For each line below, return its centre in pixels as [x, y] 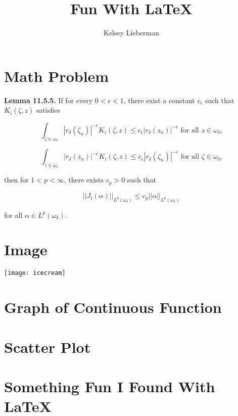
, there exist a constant [159, 100]
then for [16, 180]
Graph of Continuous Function [113, 307]
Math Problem [57, 76]
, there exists [84, 180]
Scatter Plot [47, 346]
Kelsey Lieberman [131, 33]
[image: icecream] [35, 273]
